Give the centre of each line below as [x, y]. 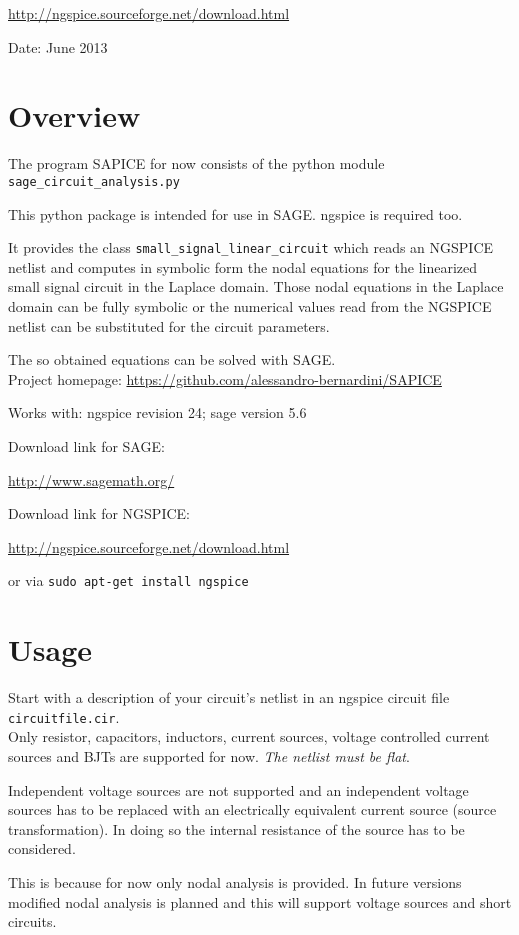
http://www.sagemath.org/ [91, 479]
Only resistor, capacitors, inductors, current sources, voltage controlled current [249, 736]
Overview [74, 115]
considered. [42, 848]
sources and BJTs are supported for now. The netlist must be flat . [209, 755]
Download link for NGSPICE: [99, 513]
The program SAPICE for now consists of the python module [196, 163]
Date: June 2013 [58, 46]
